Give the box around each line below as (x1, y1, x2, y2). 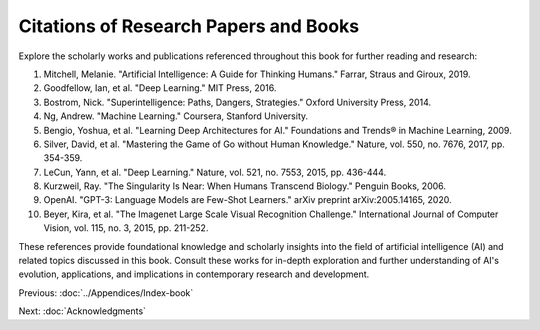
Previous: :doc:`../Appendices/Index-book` (18, 286, 194, 299)
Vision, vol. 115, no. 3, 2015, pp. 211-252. (43, 222, 209, 234)
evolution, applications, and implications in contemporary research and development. (18, 268, 370, 280)
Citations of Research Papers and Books (18, 15, 360, 37)
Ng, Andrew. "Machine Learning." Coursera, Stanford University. (43, 110, 309, 122)
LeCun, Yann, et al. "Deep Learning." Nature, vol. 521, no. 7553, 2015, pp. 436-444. (43, 166, 387, 178)
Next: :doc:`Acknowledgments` (18, 305, 147, 317)
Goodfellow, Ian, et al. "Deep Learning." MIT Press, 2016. (43, 82, 277, 94)
